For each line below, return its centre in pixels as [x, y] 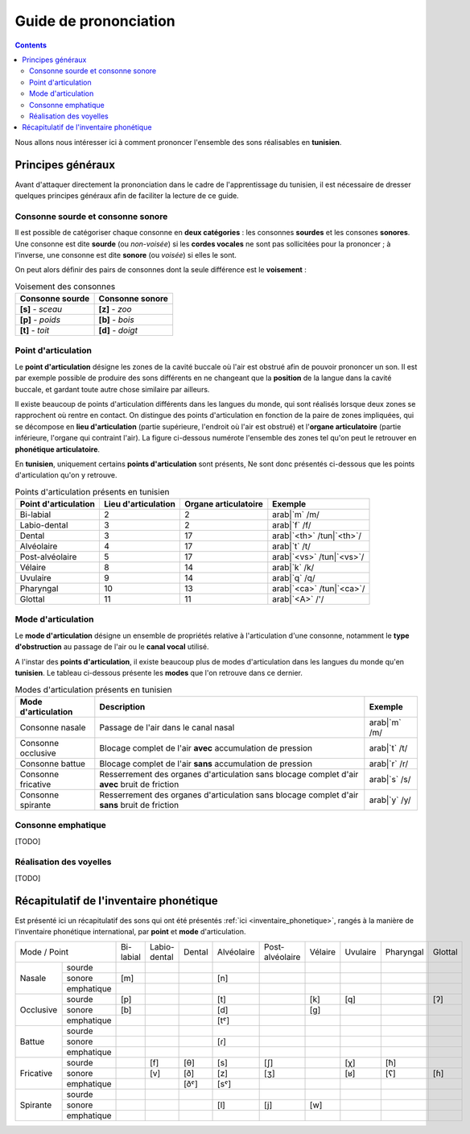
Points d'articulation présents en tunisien [92, 491]
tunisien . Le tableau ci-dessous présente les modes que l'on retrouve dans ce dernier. [159, 673]
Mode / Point [44, 952]
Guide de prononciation [95, 21]
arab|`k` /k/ [293, 568]
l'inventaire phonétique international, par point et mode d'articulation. [130, 931]
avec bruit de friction [139, 784]
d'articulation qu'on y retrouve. [66, 475]
